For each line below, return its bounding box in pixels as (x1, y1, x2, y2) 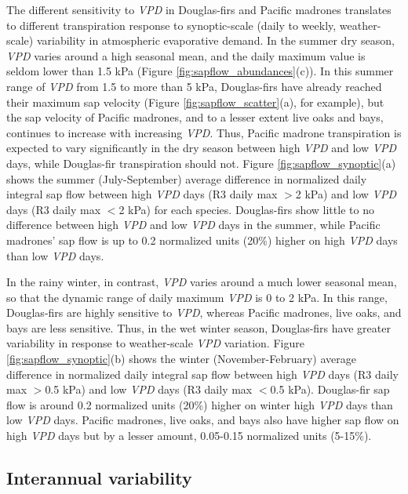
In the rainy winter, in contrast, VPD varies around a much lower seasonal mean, (6, 274, 397, 290)
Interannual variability (6, 466, 192, 490)
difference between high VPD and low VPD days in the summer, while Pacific (6, 216, 381, 233)
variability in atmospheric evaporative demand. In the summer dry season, (36, 32, 395, 49)
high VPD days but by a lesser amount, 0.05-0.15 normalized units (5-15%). (6, 427, 372, 444)
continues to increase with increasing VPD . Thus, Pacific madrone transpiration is (6, 124, 402, 140)
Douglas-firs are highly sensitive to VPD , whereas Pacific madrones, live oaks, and (6, 304, 402, 321)
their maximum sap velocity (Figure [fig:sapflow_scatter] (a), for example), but (6, 93, 384, 110)
